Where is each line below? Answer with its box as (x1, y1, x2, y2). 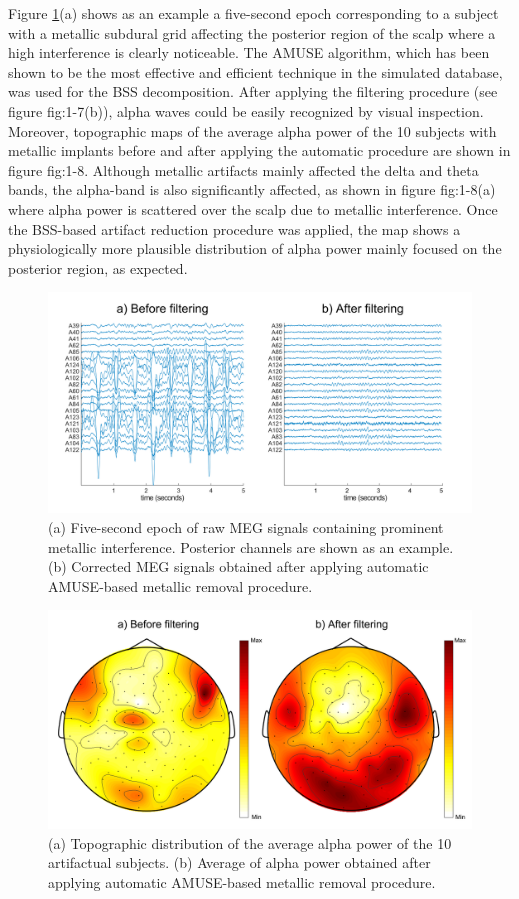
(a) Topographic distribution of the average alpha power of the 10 (48, 832, 452, 853)
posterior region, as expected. (8, 257, 188, 278)
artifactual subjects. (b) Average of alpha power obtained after (48, 852, 431, 873)
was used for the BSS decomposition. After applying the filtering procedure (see (8, 81, 498, 102)
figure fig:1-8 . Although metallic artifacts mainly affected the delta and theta (8, 159, 479, 180)
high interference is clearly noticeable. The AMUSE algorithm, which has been (8, 42, 490, 63)
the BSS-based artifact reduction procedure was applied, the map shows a (8, 218, 461, 239)
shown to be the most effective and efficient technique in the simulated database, (8, 61, 503, 82)
